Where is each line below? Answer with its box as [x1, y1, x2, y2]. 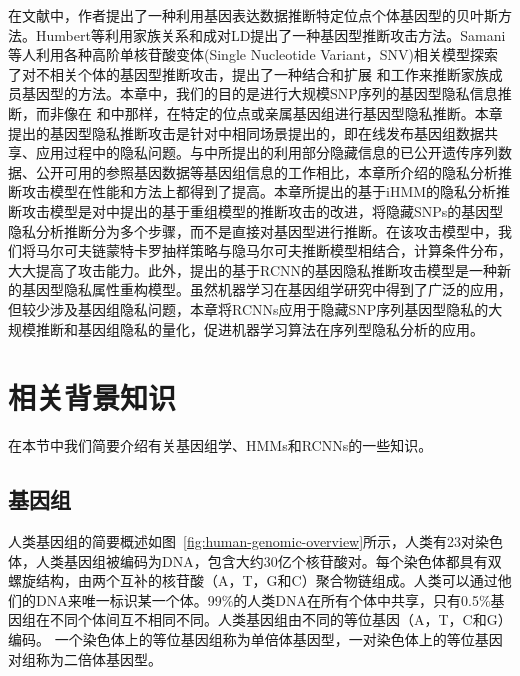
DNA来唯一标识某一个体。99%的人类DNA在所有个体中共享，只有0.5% [35, 589, 491, 610]
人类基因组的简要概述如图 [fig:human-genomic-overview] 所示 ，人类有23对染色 [8, 531, 504, 552]
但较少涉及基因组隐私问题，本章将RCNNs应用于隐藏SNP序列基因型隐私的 [8, 298, 489, 319]
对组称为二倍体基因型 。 [8, 648, 162, 669]
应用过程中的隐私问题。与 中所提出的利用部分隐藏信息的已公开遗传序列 [35, 142, 498, 163]
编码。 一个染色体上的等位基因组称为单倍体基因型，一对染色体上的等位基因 [8, 628, 503, 649]
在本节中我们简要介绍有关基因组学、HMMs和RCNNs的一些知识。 [8, 435, 433, 456]
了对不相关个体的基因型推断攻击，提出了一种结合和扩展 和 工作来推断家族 [8, 63, 489, 84]
